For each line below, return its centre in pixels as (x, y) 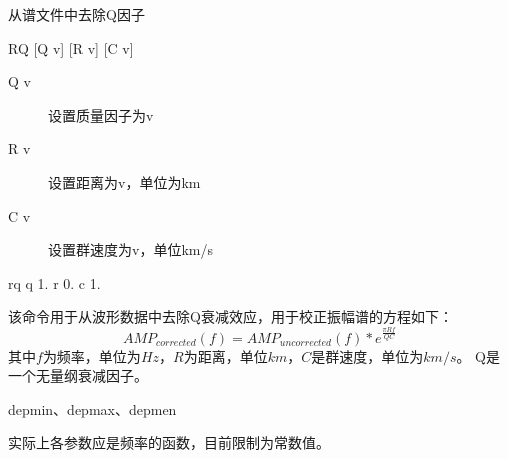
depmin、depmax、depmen (92, 408)
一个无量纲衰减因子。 (78, 375)
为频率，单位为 (91, 355)
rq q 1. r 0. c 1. (54, 282)
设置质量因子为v (101, 114)
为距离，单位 (225, 355)
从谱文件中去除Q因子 (76, 14)
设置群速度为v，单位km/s (130, 249)
